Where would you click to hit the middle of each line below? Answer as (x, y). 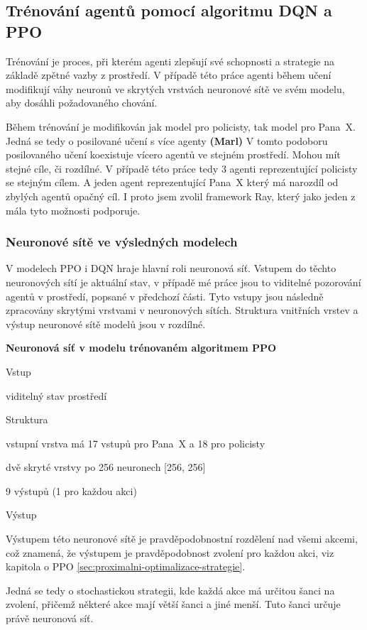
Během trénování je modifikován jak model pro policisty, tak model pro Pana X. (181, 126)
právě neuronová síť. (50, 618)
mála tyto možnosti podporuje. (73, 210)
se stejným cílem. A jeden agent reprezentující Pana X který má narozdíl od (172, 182)
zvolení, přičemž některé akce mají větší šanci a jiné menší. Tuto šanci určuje (173, 604)
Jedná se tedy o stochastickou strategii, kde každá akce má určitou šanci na (170, 590)
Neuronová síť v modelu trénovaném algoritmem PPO (141, 348)
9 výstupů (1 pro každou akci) (71, 490)
